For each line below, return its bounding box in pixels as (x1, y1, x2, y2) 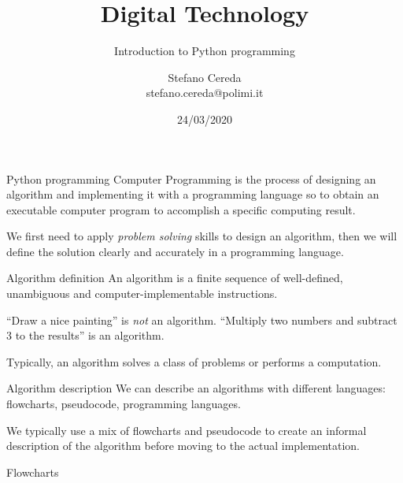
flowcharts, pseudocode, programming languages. (6, 396, 241, 412)
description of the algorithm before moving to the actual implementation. (6, 437, 360, 454)
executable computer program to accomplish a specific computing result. (6, 201, 356, 217)
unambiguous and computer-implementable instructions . (6, 285, 278, 302)
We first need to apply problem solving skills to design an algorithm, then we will (6, 228, 397, 244)
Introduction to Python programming (114, 43, 295, 59)
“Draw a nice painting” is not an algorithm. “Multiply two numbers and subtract (6, 311, 397, 328)
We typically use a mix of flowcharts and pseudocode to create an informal (6, 422, 367, 438)
